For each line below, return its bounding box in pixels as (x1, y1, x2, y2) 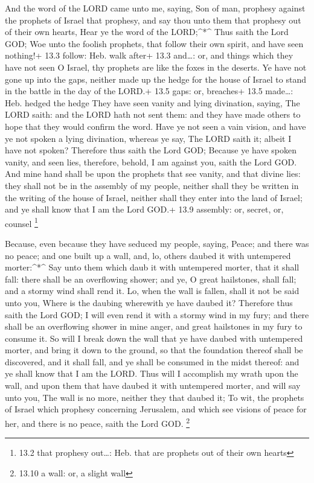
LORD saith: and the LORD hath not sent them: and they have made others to (5, 108, 301, 121)
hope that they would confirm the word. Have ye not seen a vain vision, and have (5, 120, 306, 132)
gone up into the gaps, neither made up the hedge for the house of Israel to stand (5, 72, 306, 85)
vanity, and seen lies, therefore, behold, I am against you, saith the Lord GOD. (5, 155, 297, 168)
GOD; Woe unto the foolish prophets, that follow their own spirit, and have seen (5, 37, 304, 50)
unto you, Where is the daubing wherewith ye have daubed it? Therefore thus (5, 296, 293, 309)
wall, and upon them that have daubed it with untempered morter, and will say (5, 379, 301, 392)
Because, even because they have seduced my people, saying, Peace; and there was (5, 237, 309, 249)
